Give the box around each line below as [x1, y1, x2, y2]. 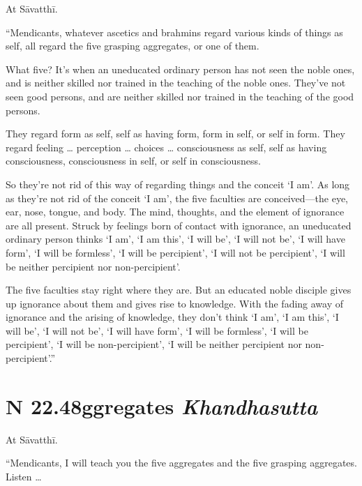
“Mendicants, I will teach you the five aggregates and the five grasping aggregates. [6, 455, 357, 470]
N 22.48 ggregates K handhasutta [6, 391, 318, 420]
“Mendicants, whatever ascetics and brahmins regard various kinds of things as [6, 24, 343, 39]
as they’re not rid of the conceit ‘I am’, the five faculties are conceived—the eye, [6, 190, 348, 205]
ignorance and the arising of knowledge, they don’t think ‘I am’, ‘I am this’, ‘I [6, 310, 339, 324]
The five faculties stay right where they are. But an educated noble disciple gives [6, 282, 352, 297]
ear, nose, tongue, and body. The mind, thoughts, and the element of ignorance [6, 204, 345, 219]
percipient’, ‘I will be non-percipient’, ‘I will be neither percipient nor [6, 337, 302, 351]
